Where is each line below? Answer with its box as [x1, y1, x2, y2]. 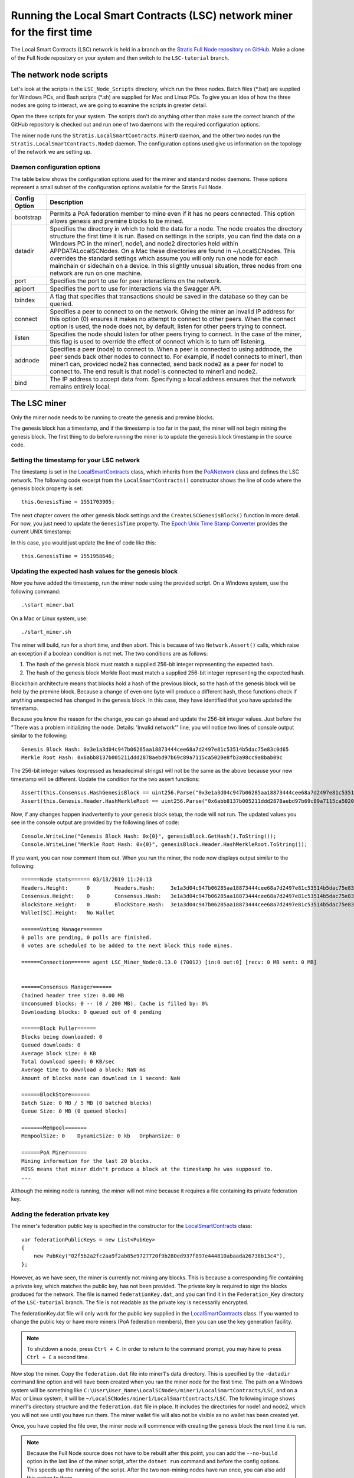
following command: [11, 588, 61, 595]
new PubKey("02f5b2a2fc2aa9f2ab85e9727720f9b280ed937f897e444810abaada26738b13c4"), [33, 1253, 286, 1259]
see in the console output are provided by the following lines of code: [11, 819, 180, 826]
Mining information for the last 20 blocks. [21, 1158, 153, 1164]
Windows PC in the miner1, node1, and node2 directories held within [50, 239, 238, 248]
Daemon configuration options [11, 163, 101, 171]
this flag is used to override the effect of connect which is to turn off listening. [50, 338, 266, 346]
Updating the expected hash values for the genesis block [11, 568, 178, 576]
